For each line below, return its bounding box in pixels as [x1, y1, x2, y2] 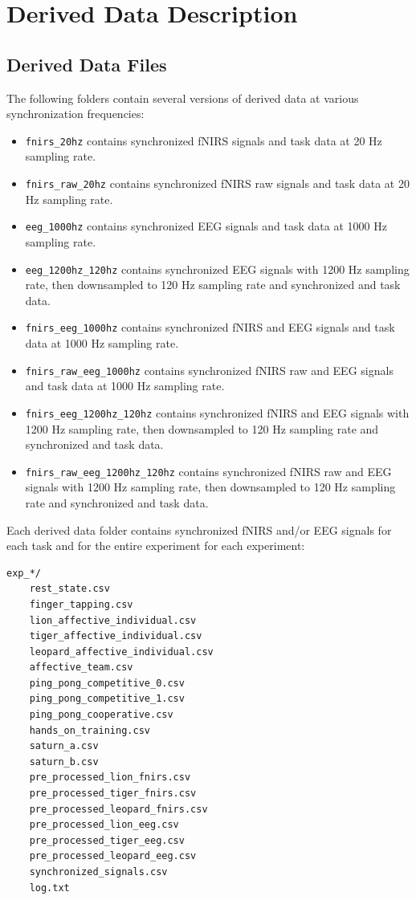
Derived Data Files [6, 51, 167, 76]
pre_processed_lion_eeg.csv [29, 819, 179, 831]
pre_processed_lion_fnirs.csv [29, 772, 191, 784]
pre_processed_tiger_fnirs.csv [29, 788, 197, 800]
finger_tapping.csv [29, 598, 133, 610]
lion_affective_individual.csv [29, 614, 197, 626]
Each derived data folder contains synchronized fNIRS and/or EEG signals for [6, 521, 392, 538]
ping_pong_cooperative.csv [29, 709, 173, 721]
